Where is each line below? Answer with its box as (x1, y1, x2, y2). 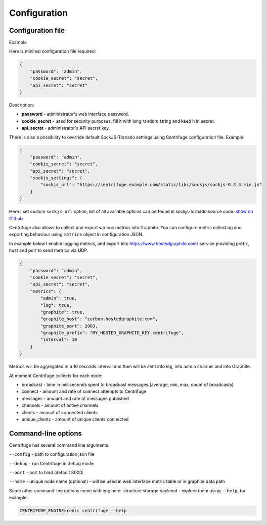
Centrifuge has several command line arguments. (9, 442, 110, 448)
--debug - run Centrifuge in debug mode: (9, 460, 95, 466)
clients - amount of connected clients (21, 409, 98, 415)
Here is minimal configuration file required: (9, 48, 96, 54)
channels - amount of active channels (21, 402, 99, 408)
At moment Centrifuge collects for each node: (9, 373, 103, 379)
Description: (9, 102, 34, 108)
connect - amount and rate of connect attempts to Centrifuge (21, 388, 147, 394)
